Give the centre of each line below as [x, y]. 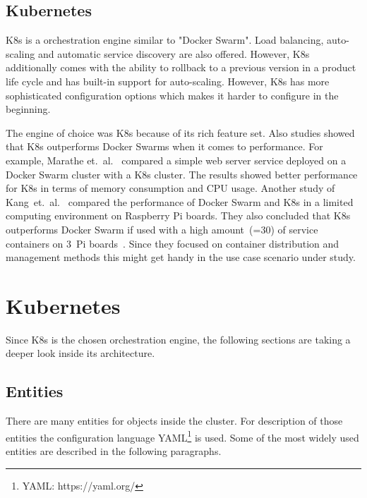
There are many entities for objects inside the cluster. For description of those [174, 421]
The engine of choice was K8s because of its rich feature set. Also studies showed [180, 132]
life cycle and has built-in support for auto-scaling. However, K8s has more [168, 81]
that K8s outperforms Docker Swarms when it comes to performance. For [164, 146]
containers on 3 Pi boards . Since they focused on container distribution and [173, 243]
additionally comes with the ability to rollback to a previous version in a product [181, 67]
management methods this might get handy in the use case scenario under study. [181, 257]
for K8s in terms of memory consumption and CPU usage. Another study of [170, 188]
